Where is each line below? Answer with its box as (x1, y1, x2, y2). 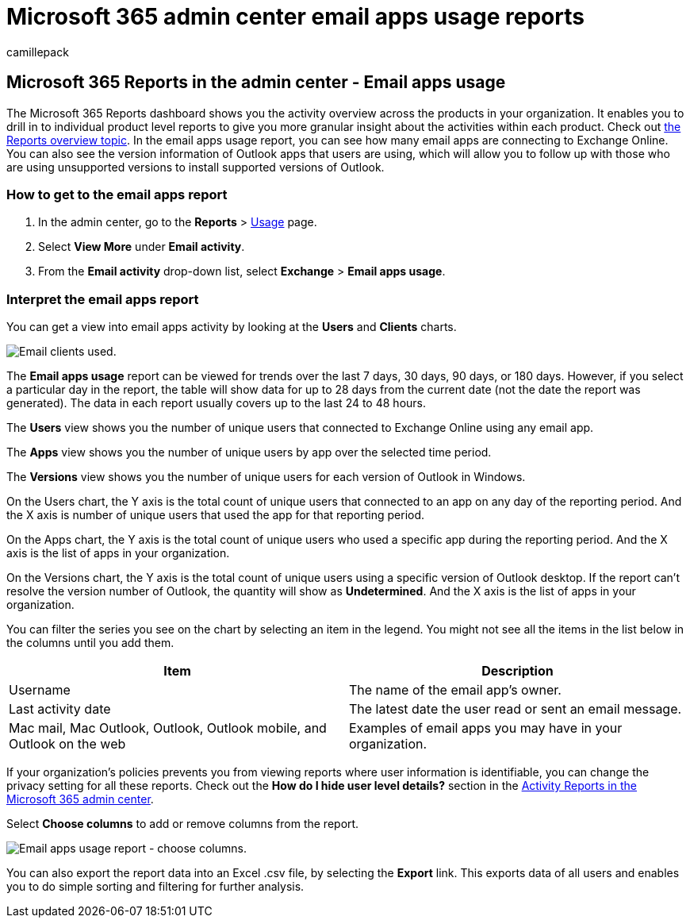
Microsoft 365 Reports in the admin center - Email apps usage (6, 72, 506, 93)
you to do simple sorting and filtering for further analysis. (6, 880, 305, 894)
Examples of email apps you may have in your (349, 720, 623, 737)
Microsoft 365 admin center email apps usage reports (6, 3, 585, 30)
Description (481, 663, 554, 680)
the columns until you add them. (6, 636, 174, 650)
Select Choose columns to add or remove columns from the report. (6, 817, 359, 831)
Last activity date (9, 701, 111, 718)
